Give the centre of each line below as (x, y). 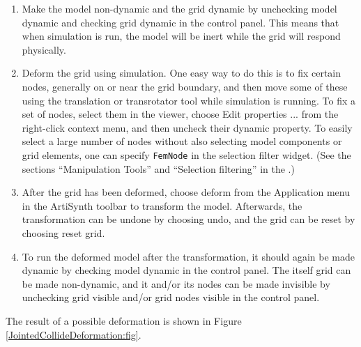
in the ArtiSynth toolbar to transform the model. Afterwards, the (162, 205)
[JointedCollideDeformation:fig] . (74, 334)
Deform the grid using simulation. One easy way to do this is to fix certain (182, 73)
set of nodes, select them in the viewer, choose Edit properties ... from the (180, 114)
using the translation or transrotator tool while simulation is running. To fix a (189, 100)
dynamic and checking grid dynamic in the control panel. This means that (180, 22)
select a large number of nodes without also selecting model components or (182, 141)
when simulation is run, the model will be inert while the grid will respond (181, 36)
